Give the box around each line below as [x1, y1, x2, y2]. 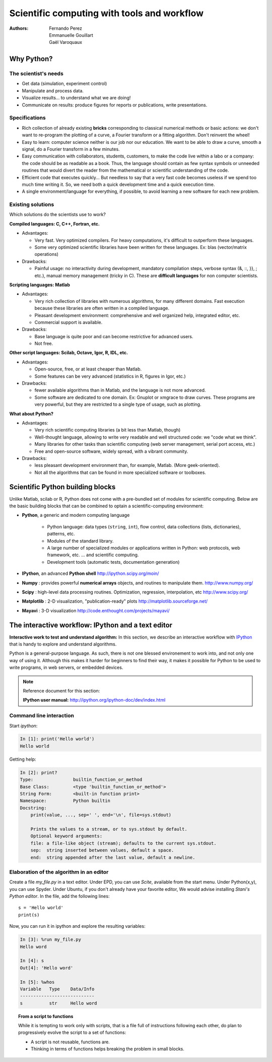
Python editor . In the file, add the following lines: [9, 893, 110, 899]
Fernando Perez [49, 25, 83, 31]
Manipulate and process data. [22, 87, 84, 93]
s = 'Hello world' [18, 905, 64, 911]
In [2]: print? [20, 770, 57, 775]
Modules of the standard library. [47, 538, 114, 544]
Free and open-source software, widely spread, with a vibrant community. [34, 448, 188, 454]
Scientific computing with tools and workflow [9, 8, 204, 19]
